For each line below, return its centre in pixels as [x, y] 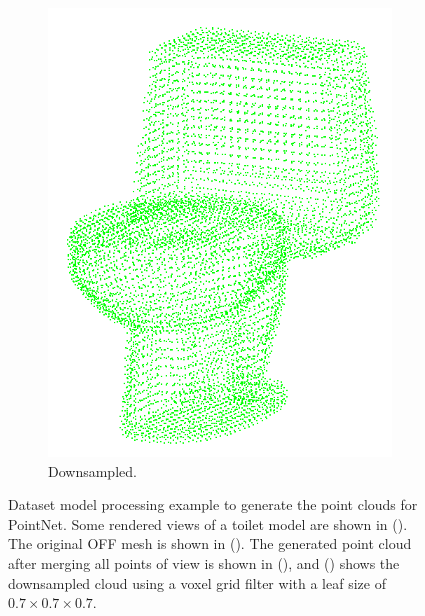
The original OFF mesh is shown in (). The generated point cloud [210, 543]
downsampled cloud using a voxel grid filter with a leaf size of [197, 582]
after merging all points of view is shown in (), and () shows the [204, 563]
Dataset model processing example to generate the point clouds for [213, 504]
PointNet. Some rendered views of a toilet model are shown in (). [208, 523]
